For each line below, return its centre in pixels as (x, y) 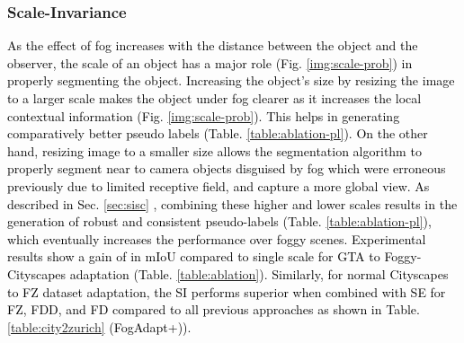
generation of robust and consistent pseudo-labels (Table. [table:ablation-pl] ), (219, 221)
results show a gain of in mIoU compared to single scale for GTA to (194, 256)
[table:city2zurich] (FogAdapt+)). (99, 326)
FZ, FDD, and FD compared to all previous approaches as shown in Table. (214, 309)
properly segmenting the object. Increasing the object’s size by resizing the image (231, 80)
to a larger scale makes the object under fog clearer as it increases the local (214, 98)
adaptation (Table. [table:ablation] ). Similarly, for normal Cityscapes (259, 273)
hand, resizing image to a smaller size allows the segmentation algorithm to (214, 150)
